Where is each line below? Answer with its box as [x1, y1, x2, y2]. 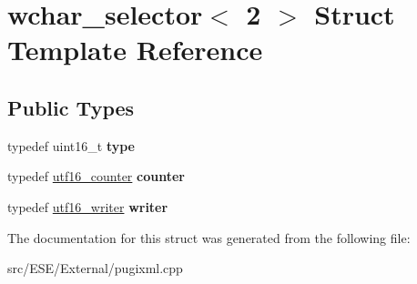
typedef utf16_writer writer [7, 197, 168, 216]
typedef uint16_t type [7, 136, 135, 155]
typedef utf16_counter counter [7, 167, 185, 186]
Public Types [7, 93, 135, 121]
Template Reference [7, 31, 263, 68]
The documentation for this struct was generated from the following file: [7, 228, 411, 247]
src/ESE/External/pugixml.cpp [7, 259, 183, 278]
